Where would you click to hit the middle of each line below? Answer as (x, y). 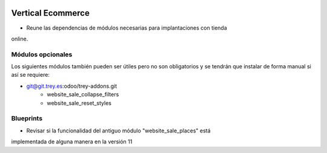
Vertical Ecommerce (51, 13)
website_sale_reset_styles (79, 103)
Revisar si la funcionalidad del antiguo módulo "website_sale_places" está (119, 131)
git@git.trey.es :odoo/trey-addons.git (72, 86)
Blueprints (27, 119)
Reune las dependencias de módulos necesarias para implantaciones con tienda (127, 28)
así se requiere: (30, 75)
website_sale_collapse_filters (83, 94)
